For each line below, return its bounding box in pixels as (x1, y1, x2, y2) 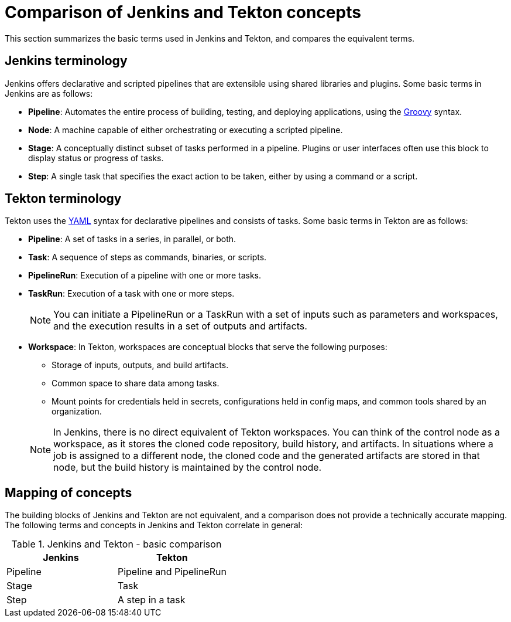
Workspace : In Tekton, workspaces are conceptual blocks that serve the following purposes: (28, 342, 387, 352)
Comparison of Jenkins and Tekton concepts (5, 2, 361, 22)
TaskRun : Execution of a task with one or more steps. (28, 288, 235, 299)
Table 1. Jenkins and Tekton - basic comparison (11, 538, 222, 550)
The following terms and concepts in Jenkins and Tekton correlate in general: (5, 520, 303, 531)
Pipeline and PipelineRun (117, 566, 227, 578)
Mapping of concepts (5, 485, 132, 500)
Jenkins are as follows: (5, 88, 93, 98)
